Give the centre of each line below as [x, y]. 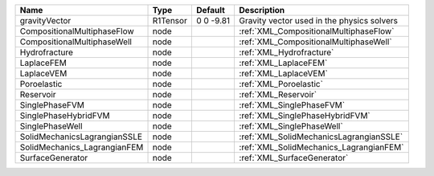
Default [210, 10]
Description [262, 10]
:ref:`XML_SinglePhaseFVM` [292, 105]
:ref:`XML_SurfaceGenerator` [294, 158]
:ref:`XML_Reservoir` [278, 94]
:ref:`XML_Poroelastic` [281, 84]
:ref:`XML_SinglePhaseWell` [291, 126]
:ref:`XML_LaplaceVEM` [284, 74]
